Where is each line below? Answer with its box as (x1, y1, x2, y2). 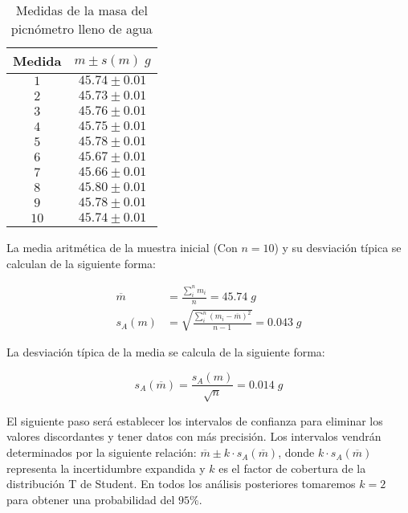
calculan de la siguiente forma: (6, 254, 157, 271)
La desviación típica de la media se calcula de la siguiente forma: (6, 344, 325, 360)
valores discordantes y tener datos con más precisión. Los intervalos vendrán (6, 428, 381, 445)
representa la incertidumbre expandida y (6, 459, 206, 476)
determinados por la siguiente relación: (6, 444, 197, 461)
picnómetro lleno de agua (10, 19, 153, 38)
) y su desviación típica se (274, 239, 402, 255)
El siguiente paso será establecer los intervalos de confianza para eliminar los (6, 412, 383, 429)
